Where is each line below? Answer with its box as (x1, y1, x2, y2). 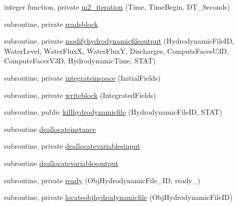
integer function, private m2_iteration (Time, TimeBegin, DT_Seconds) (4, 2, 230, 12)
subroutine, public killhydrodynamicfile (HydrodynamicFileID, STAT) (4, 107, 222, 117)
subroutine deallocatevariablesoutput (4, 157, 119, 168)
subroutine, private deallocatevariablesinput (4, 141, 140, 151)
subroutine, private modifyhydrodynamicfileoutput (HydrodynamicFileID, (4, 36, 234, 46)
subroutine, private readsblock (4, 18, 98, 29)
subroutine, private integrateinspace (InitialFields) (4, 72, 161, 83)
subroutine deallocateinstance (4, 123, 96, 134)
